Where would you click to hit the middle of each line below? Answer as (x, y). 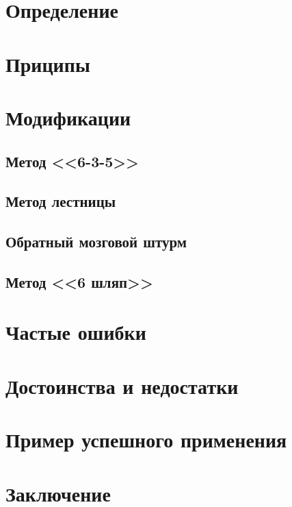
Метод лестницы (61, 201)
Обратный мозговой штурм (96, 242)
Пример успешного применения (146, 440)
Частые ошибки (76, 332)
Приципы (48, 63)
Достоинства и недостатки (122, 385)
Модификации (68, 117)
